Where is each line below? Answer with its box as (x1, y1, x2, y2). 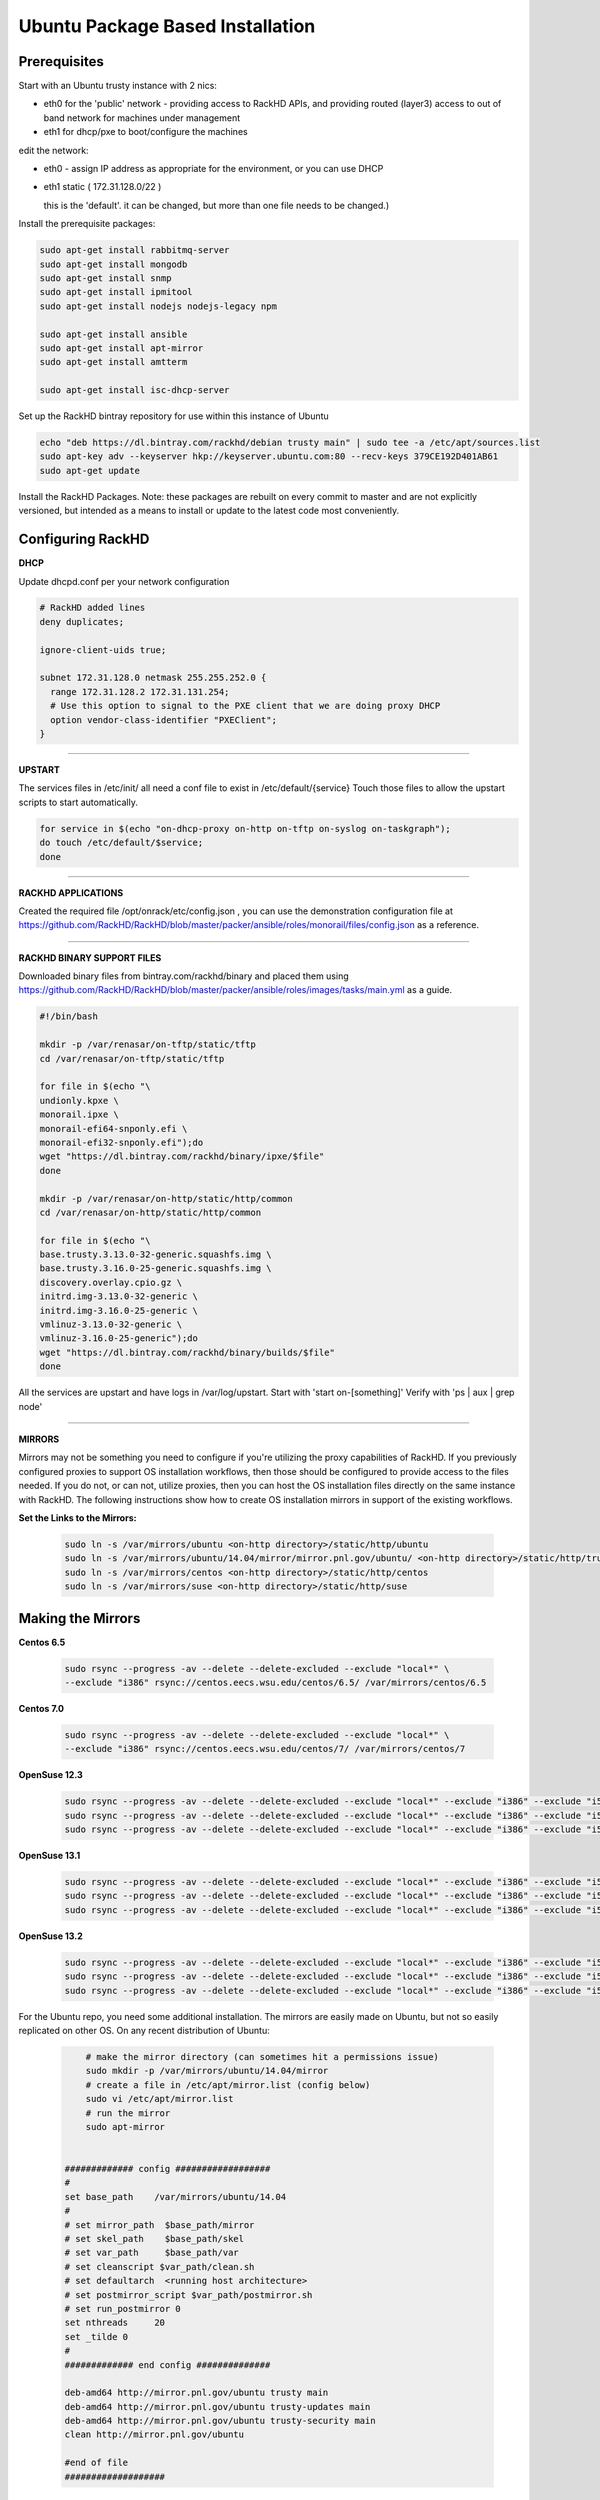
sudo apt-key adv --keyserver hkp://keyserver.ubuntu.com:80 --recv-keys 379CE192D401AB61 (39, 451, 499, 462)
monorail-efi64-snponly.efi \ (39, 1123, 188, 1134)
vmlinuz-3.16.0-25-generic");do (39, 1333, 199, 1344)
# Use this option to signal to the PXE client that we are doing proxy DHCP (50, 700, 441, 712)
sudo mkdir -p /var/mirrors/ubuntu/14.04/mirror (85, 2065, 329, 2077)
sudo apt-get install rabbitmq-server (39, 245, 230, 256)
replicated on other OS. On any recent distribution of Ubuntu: (18, 2024, 270, 2036)
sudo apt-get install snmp (39, 272, 172, 284)
